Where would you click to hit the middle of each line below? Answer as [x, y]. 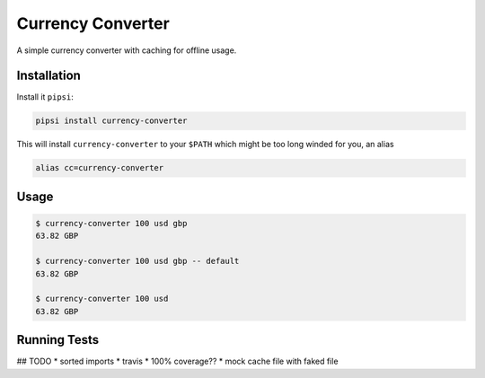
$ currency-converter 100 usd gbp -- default [137, 261]
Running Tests [57, 340]
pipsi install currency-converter [111, 121]
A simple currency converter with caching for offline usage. [127, 50]
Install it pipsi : [45, 97]
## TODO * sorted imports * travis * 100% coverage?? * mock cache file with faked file [177, 361]
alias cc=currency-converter [100, 168]
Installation [48, 76]
